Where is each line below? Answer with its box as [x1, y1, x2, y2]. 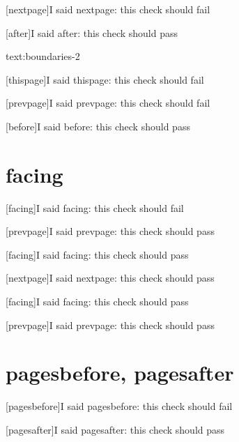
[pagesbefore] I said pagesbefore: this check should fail [6, 399, 233, 413]
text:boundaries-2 [6, 49, 80, 63]
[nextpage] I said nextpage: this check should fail [6, 2, 210, 16]
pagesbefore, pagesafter [6, 358, 234, 387]
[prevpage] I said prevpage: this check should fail [6, 96, 210, 110]
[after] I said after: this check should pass [6, 25, 178, 40]
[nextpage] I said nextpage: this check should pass [6, 270, 215, 285]
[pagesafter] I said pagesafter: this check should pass [6, 422, 225, 436]
